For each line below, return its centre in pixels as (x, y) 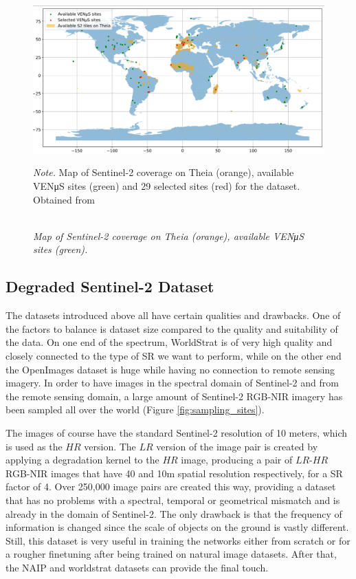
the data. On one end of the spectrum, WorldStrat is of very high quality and (169, 342)
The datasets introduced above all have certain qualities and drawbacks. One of (173, 315)
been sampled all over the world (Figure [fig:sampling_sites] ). (135, 409)
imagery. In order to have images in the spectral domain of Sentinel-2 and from (172, 383)
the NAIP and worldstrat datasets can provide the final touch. (137, 567)
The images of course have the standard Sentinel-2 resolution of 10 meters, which (177, 433)
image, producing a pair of (237, 460)
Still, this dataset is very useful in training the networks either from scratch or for (178, 540)
